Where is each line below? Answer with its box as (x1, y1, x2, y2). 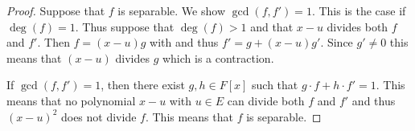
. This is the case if (311, 2, 406, 18)
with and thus (150, 34, 219, 51)
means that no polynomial (6, 92, 136, 108)
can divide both (227, 92, 305, 108)
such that (252, 76, 298, 93)
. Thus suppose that (75, 18, 175, 35)
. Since (320, 34, 353, 51)
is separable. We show (117, 2, 225, 18)
